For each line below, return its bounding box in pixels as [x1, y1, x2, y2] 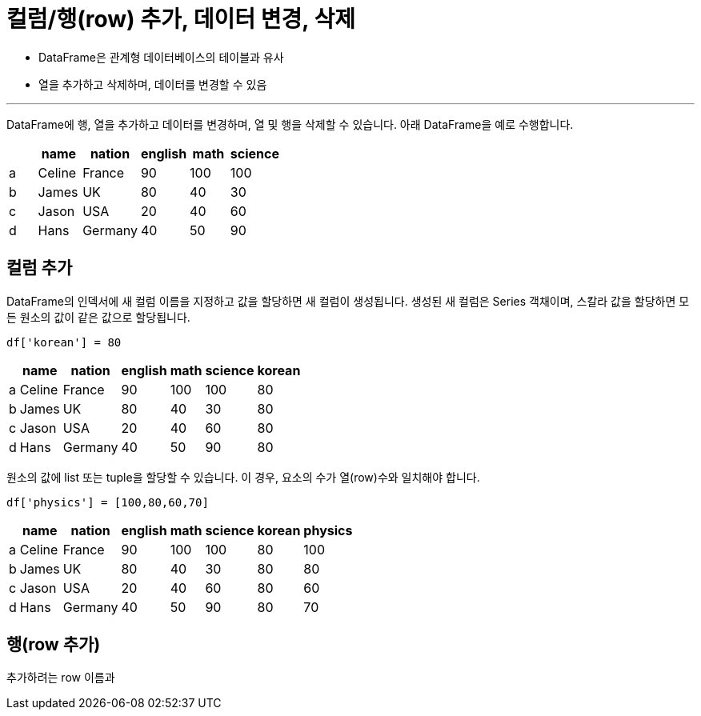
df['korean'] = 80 [6, 335, 122, 349]
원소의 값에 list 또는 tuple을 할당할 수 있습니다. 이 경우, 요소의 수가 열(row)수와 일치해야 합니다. [6, 470, 480, 484]
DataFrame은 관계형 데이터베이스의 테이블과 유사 [38, 50, 284, 64]
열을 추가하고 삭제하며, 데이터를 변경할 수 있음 [38, 77, 267, 91]
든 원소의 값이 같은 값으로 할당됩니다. [6, 310, 190, 324]
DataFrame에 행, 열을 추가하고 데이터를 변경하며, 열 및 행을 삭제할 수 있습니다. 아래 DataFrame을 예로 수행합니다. [6, 117, 574, 131]
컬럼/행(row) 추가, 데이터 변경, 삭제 [6, 6, 355, 33]
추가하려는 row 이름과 [6, 670, 115, 685]
